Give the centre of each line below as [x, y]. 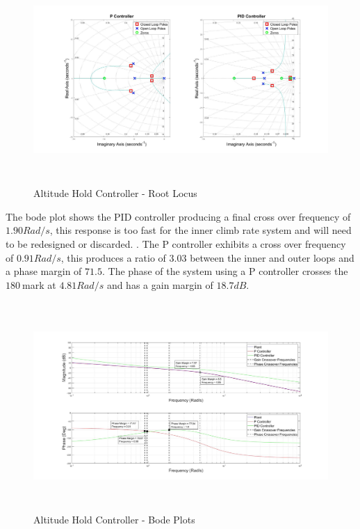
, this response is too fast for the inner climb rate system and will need [201, 230]
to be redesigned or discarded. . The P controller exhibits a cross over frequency [176, 243]
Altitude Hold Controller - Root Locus [115, 193]
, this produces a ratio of [113, 257]
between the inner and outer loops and [272, 257]
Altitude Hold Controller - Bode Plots [114, 519]
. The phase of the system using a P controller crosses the [225, 271]
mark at [39, 284]
